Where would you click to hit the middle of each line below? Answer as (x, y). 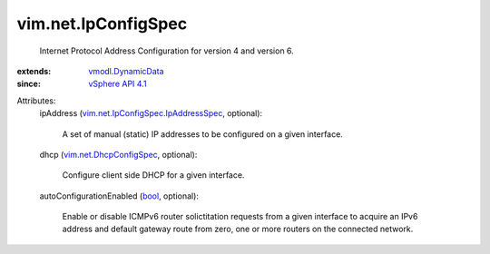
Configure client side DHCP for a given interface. (153, 175)
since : (29, 84)
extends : (34, 71)
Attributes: (36, 101)
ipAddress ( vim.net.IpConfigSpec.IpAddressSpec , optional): (151, 113)
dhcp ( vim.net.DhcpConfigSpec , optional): (118, 154)
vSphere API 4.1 (118, 84)
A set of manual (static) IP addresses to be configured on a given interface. (203, 134)
